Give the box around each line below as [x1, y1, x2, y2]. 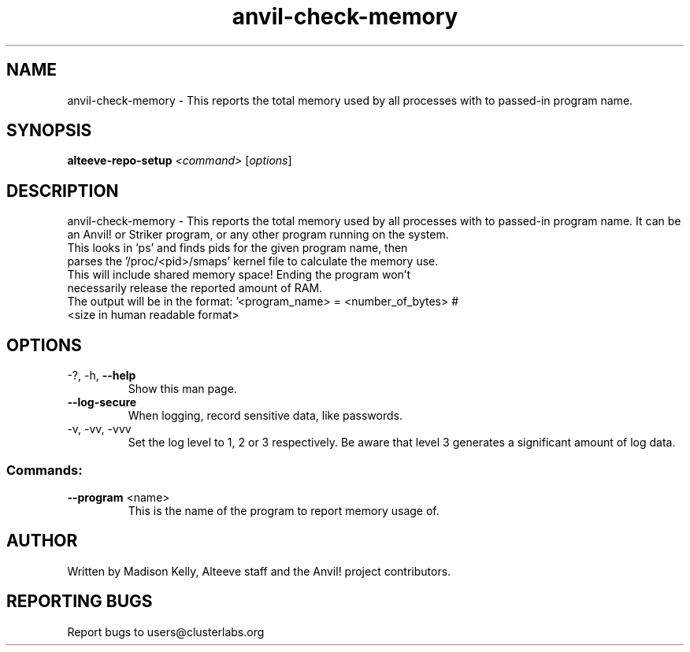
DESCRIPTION [6, 180, 119, 201]
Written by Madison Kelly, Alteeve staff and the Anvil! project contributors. [67, 564, 451, 578]
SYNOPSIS [6, 120, 92, 141]
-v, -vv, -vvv [67, 422, 132, 436]
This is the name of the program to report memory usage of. [128, 503, 440, 517]
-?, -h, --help [67, 369, 136, 383]
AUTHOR [6, 531, 78, 551]
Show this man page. [128, 382, 237, 396]
